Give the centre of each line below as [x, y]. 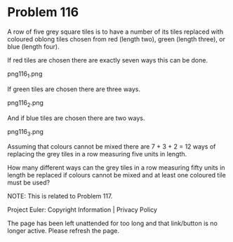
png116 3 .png [26, 132]
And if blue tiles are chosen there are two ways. [76, 118]
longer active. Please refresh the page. [64, 231]
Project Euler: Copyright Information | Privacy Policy [82, 210]
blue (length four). [33, 46]
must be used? [29, 182]
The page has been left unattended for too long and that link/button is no [112, 223]
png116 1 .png [25, 74]
